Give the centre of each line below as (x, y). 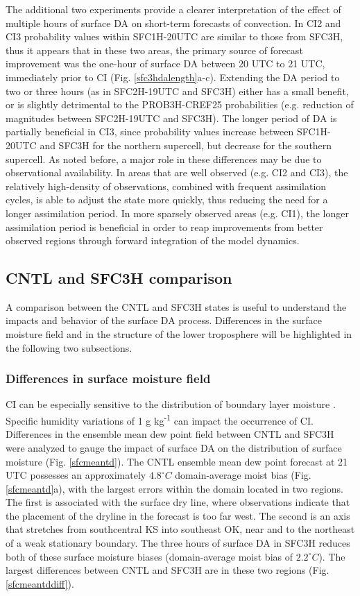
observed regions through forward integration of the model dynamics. (153, 240)
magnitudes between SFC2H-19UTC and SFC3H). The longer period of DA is (171, 118)
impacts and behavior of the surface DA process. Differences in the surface (164, 320)
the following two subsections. (69, 347)
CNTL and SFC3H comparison (119, 278)
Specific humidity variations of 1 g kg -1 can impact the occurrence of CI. (160, 419)
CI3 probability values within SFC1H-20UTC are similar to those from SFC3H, (174, 36)
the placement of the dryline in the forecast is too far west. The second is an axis (178, 515)
